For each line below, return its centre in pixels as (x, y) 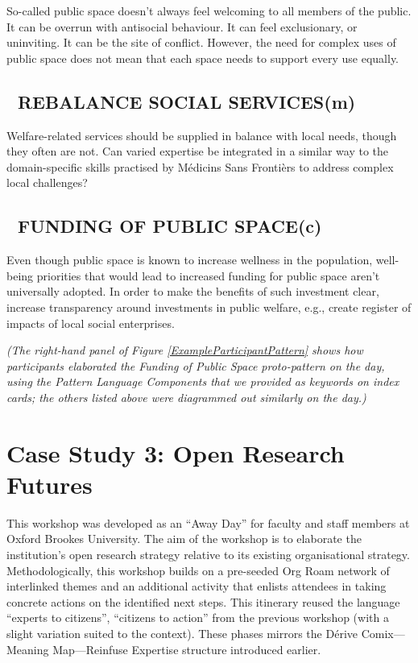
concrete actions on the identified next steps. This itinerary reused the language (203, 601)
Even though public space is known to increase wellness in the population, (190, 260)
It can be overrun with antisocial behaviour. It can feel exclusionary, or (182, 26)
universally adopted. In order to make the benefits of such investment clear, (193, 291)
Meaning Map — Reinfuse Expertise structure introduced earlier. (164, 649)
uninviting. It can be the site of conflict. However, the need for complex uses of (201, 42)
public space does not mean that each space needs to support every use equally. (203, 58)
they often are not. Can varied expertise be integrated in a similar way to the (197, 151)
